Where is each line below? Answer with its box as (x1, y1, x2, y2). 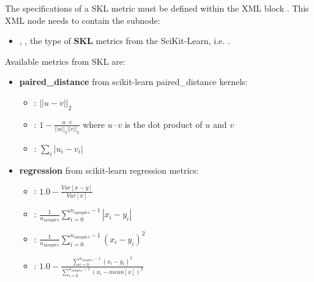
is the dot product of (124, 117, 203, 130)
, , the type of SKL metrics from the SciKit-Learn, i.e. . (19, 34, 230, 47)
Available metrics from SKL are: (5, 54, 125, 67)
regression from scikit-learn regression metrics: (19, 163, 199, 176)
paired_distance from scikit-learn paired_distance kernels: (19, 75, 248, 88)
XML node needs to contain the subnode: (5, 13, 160, 26)
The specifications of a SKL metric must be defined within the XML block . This (5, 2, 309, 14)
